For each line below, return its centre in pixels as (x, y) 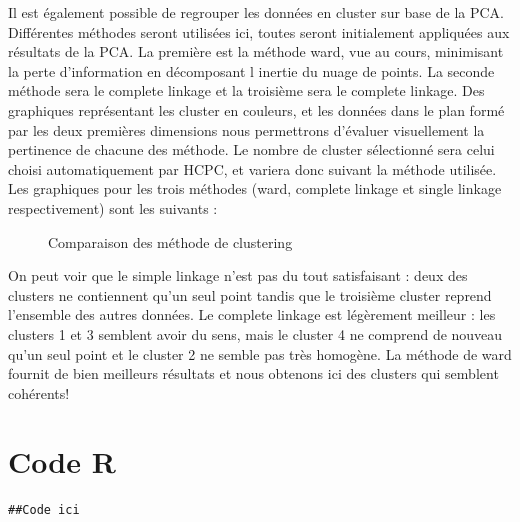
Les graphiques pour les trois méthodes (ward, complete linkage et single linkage (255, 188)
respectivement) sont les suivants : (113, 207)
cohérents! (39, 392)
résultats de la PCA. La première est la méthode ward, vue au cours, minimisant (256, 51)
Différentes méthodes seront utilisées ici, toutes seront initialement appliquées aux (259, 31)
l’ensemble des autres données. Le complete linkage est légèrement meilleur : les (252, 314)
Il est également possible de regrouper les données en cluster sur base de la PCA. (256, 12)
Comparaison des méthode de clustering (170, 241)
